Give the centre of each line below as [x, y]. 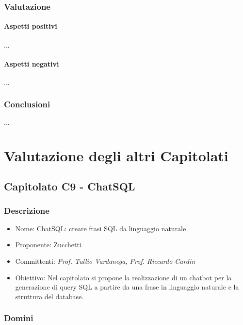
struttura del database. [49, 296]
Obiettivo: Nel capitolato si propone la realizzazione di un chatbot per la [123, 277]
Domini [19, 318]
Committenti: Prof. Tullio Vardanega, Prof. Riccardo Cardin [105, 261]
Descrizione [27, 210]
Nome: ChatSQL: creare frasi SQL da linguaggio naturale [101, 228]
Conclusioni [27, 104]
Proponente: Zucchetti [48, 245]
